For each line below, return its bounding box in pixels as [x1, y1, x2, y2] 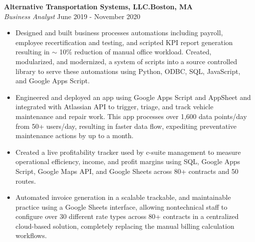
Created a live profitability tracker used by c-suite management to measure [15, 146, 241, 157]
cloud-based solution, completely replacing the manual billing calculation [15, 220, 234, 231]
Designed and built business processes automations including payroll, [15, 27, 223, 38]
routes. [15, 175, 36, 186]
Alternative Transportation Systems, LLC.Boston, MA [4, 1, 193, 11]
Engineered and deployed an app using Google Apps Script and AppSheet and [15, 92, 251, 102]
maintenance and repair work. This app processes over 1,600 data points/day [15, 111, 247, 121]
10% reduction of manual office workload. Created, [59, 47, 211, 57]
